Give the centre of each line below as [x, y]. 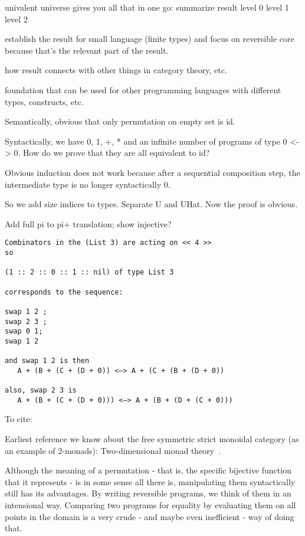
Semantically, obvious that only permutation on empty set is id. [120, 121]
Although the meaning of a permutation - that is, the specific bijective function [148, 470]
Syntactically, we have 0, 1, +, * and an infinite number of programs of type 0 [146, 141]
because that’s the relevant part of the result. [87, 50]
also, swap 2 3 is [41, 390]
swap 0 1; [24, 331]
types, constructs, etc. [44, 101]
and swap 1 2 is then [47, 361]
